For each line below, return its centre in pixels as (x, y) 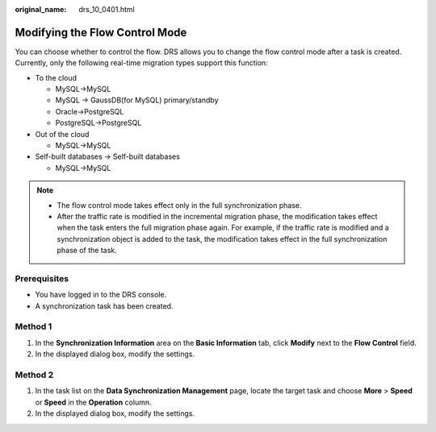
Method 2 (34, 375)
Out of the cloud (62, 134)
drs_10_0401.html (107, 9)
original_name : (41, 9)
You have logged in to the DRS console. (101, 295)
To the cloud (56, 77)
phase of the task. (87, 251)
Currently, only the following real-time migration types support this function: (141, 63)
